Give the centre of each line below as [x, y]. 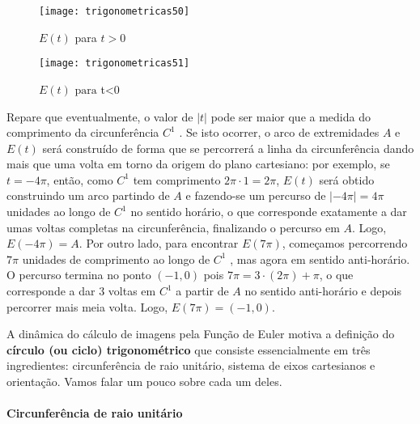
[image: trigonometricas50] [115, 11]
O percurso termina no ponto [79, 275]
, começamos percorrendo [345, 243]
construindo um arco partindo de [88, 195]
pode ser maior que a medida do [291, 116]
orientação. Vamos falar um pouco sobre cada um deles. [144, 381]
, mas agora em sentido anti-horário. [320, 259]
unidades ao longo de [59, 212]
